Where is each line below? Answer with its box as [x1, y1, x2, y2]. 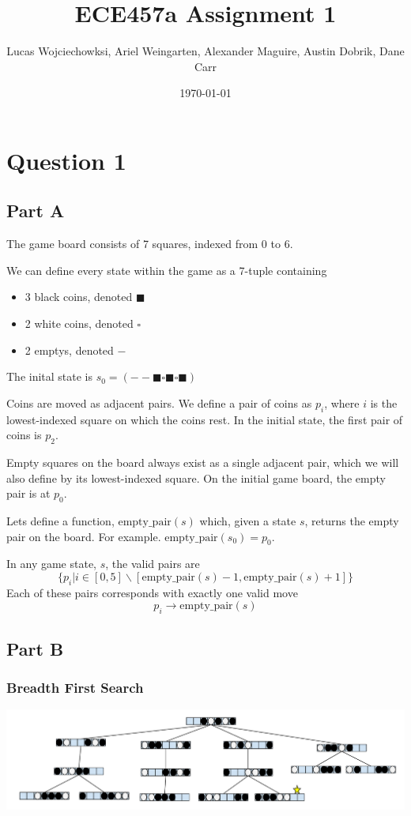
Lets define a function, [6, 513, 115, 529]
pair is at [6, 485, 51, 502]
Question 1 [6, 144, 126, 176]
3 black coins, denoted [25, 288, 133, 305]
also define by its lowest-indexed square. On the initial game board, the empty [6, 469, 386, 486]
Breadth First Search [6, 677, 144, 697]
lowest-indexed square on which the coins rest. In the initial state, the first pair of [6, 411, 403, 427]
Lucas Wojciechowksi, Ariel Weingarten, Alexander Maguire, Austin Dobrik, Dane [6, 43, 405, 59]
